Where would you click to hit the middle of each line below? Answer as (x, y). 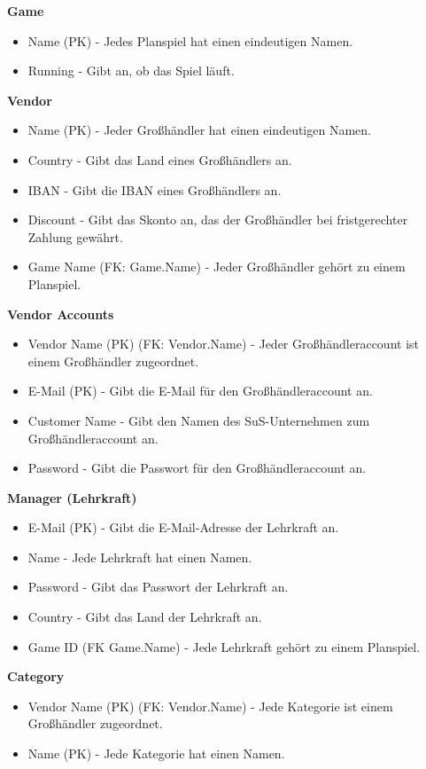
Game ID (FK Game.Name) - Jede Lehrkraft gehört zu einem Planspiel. (224, 646)
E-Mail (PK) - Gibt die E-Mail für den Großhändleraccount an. (200, 391)
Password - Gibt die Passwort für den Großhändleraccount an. (197, 468)
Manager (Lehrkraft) (72, 497)
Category (36, 676)
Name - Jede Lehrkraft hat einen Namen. (140, 557)
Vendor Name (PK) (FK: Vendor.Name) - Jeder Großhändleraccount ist (223, 344)
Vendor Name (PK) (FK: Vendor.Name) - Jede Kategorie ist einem (210, 706)
